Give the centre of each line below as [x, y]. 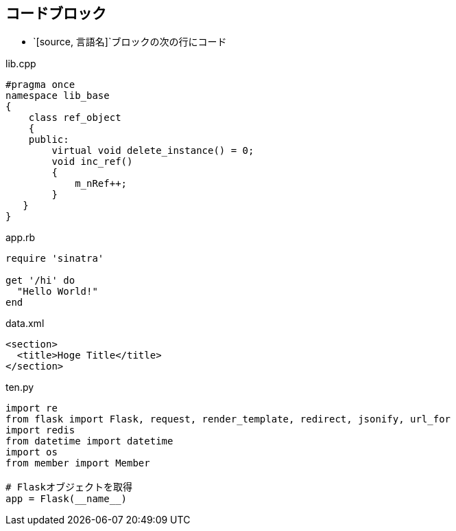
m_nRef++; [101, 184]
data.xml [25, 324]
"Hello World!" [57, 292]
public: [49, 140]
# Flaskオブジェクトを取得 [69, 487]
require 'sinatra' [55, 259]
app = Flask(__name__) [67, 499]
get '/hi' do [40, 281]
